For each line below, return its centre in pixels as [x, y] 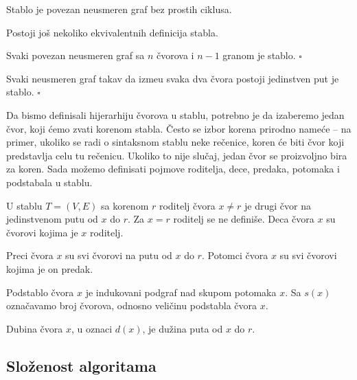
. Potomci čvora [235, 255]
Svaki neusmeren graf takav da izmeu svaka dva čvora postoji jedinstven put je [173, 78]
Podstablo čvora [40, 292]
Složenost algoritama [81, 365]
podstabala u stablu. [49, 182]
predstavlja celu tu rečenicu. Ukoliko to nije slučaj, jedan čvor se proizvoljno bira [177, 155]
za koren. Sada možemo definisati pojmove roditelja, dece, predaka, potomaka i [173, 169]
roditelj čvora [187, 205]
